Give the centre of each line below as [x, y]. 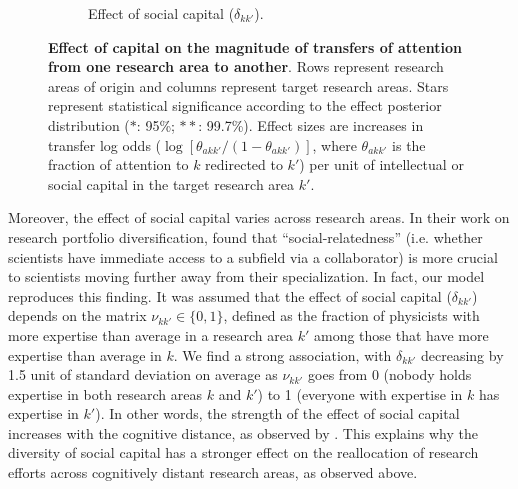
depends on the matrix [77, 315]
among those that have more [401, 334]
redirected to [244, 164]
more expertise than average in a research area [151, 334]
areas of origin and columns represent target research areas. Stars [248, 85]
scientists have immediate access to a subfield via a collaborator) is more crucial [253, 256]
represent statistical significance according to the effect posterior [245, 105]
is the [409, 144]
